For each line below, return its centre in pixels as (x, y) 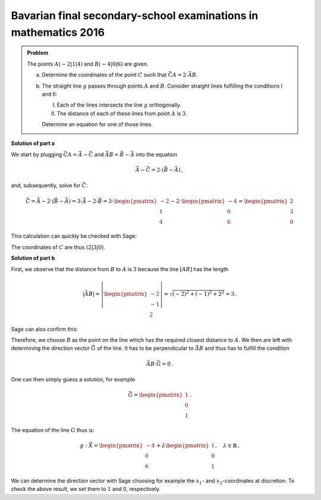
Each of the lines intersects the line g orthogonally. (119, 105)
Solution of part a (33, 144)
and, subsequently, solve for (46, 185)
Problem (38, 53)
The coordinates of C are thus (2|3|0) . (58, 247)
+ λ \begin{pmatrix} (183, 446)
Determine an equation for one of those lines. (97, 125)
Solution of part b (33, 258)
